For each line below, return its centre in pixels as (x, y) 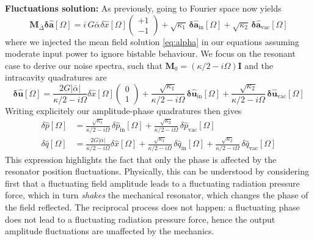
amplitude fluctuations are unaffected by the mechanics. (110, 231)
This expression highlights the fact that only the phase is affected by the (141, 159)
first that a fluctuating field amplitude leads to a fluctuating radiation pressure (152, 183)
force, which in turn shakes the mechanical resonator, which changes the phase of (157, 195)
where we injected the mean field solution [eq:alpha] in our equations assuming (152, 41)
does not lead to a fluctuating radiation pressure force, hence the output (140, 219)
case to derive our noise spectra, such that (84, 65)
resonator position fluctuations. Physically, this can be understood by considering (157, 171)
